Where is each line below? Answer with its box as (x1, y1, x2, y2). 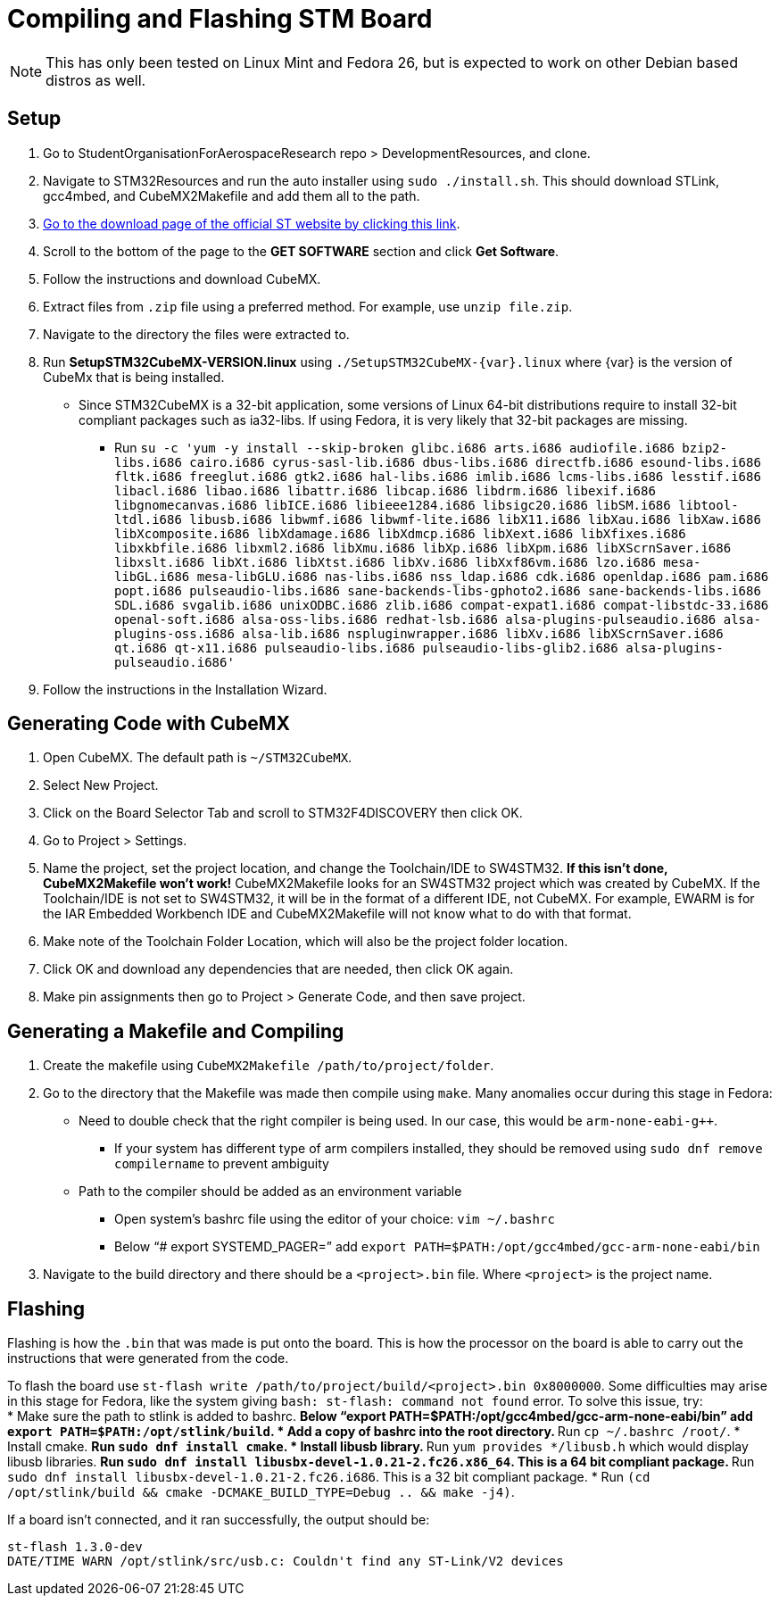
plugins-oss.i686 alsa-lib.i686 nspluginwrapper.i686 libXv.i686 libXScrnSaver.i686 (114, 626, 724, 641)
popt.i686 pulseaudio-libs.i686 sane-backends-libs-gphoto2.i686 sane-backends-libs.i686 (114, 583, 761, 598)
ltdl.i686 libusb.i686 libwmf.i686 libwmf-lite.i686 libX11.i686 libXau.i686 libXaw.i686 (114, 511, 761, 527)
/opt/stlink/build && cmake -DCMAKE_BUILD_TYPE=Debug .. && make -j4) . (7, 1484, 515, 1500)
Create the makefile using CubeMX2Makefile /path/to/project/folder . (43, 1058, 494, 1074)
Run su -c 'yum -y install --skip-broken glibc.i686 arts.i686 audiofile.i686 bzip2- (114, 439, 727, 455)
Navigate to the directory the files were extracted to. (43, 326, 350, 342)
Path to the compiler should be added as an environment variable (79, 1184, 462, 1200)
